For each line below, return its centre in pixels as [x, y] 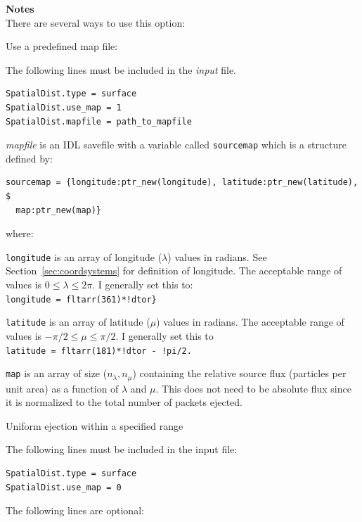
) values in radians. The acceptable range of [250, 322]
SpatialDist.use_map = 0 [64, 487]
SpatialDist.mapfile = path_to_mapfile [99, 121]
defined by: [29, 158]
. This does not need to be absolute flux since [253, 388]
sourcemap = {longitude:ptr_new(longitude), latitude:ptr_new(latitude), [182, 183]
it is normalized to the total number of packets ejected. [124, 402]
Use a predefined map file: [62, 46]
